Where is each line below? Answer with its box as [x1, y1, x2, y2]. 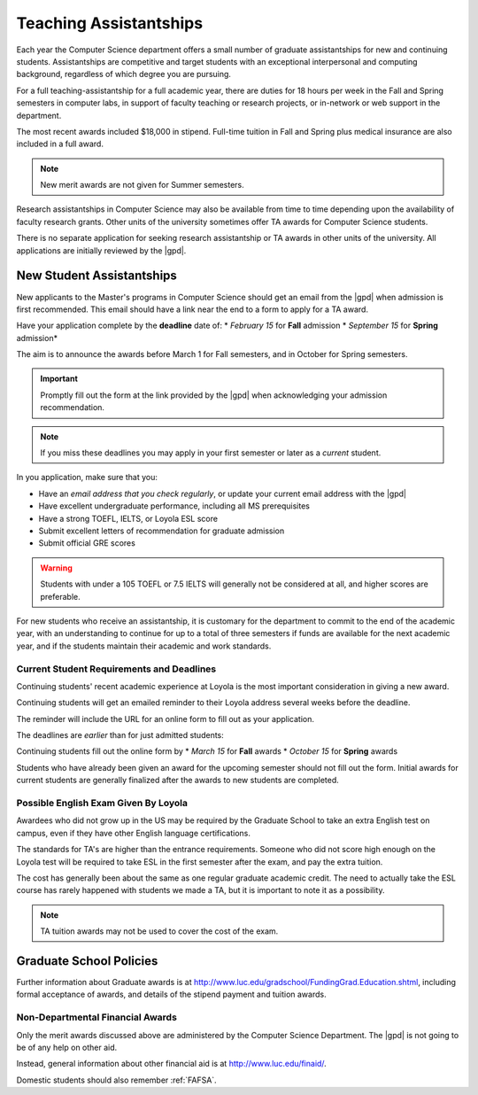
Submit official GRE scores [38, 538, 136, 548]
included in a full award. [16, 138, 104, 150]
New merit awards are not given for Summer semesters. [40, 180, 245, 190]
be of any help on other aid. [16, 1042, 118, 1052]
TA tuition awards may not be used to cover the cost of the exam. [40, 926, 279, 936]
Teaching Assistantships [16, 13, 204, 33]
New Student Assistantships [16, 268, 177, 283]
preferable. [40, 591, 81, 602]
